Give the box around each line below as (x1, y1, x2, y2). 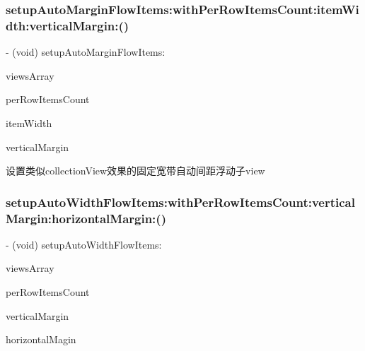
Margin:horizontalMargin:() (6, 209, 166, 227)
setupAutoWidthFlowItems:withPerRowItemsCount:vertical (6, 193, 355, 210)
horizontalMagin (6, 332, 76, 347)
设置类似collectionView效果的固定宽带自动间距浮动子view (6, 163, 265, 178)
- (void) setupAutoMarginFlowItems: (6, 44, 166, 59)
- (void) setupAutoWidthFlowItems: (6, 237, 162, 251)
